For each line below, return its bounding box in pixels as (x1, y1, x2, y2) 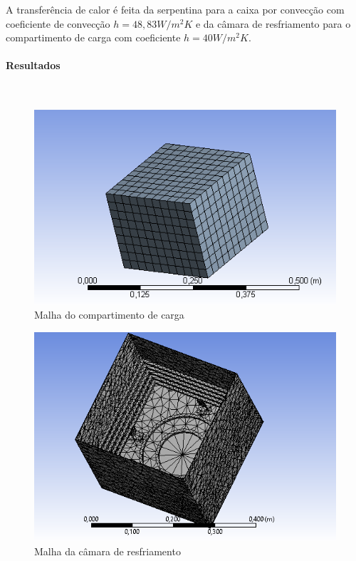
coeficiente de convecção (6, 16, 110, 31)
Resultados (6, 58, 61, 73)
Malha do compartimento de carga (34, 307, 184, 322)
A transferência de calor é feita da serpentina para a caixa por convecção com (6, 2, 345, 16)
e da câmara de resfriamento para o (195, 16, 351, 31)
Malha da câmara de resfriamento (34, 544, 181, 559)
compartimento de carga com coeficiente (6, 30, 181, 45)
